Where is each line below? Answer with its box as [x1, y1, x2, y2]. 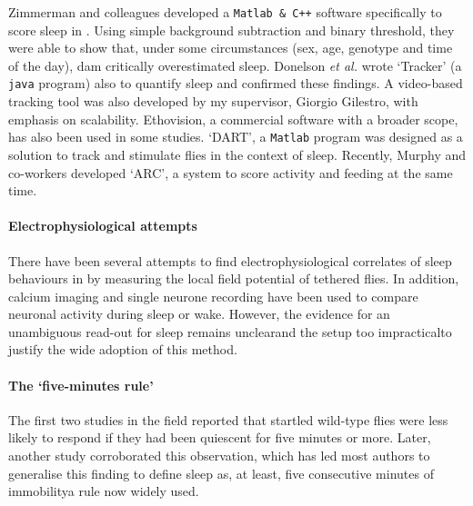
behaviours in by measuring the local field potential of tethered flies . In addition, [8, 269, 459, 288]
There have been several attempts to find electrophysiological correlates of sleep [8, 251, 452, 270]
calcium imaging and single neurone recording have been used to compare [8, 286, 418, 305]
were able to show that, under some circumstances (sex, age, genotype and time [8, 38, 453, 57]
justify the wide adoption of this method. [8, 340, 237, 359]
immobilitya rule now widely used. [8, 481, 199, 501]
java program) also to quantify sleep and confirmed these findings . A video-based [8, 74, 463, 93]
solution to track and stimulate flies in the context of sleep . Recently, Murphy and [8, 144, 467, 164]
